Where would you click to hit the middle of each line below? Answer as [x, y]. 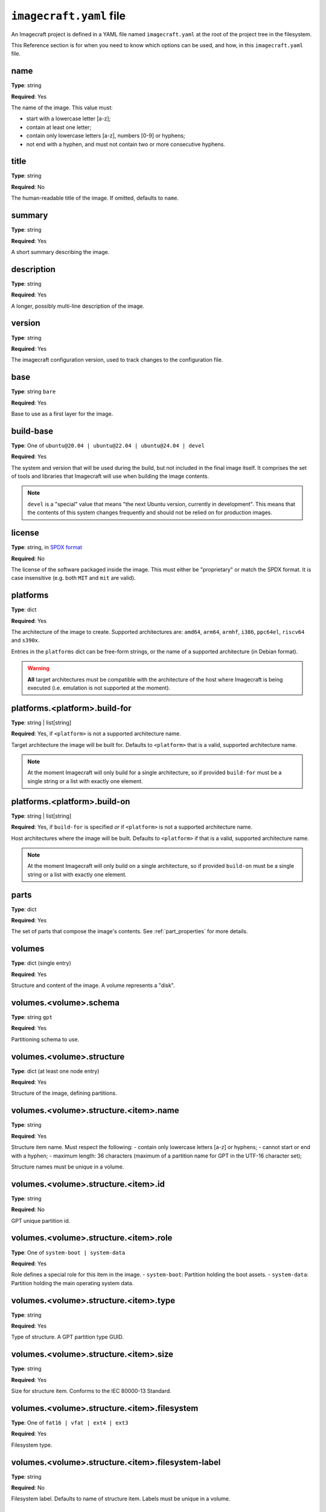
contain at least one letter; [59, 127]
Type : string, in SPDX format [47, 547]
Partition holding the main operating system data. [72, 1283]
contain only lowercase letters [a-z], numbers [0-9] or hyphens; [106, 135]
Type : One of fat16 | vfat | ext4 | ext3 [70, 1422]
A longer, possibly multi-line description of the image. [78, 306]
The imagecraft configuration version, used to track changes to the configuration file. [117, 360]
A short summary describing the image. [60, 252]
